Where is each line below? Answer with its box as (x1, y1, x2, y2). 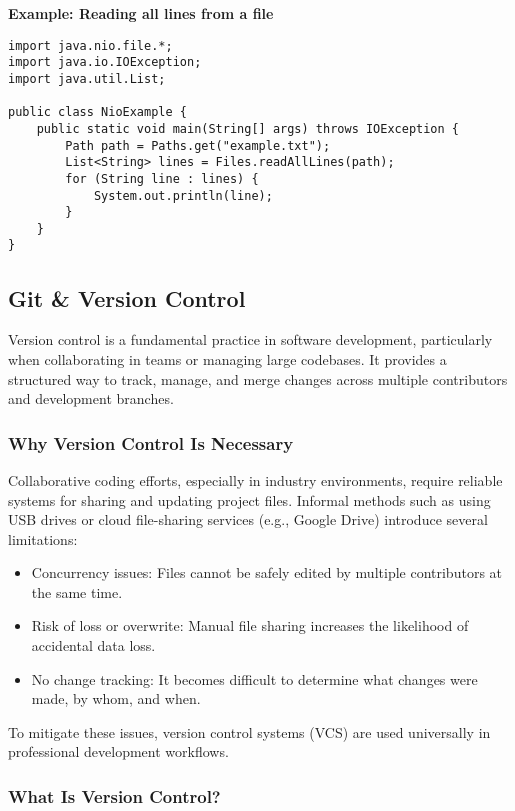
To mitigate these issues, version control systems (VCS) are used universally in (8, 721, 491, 742)
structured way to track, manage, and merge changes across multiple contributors (8, 368, 508, 389)
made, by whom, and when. (31, 688, 201, 709)
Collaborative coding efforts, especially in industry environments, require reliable (8, 469, 503, 490)
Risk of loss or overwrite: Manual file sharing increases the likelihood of (31, 615, 469, 636)
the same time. (31, 581, 123, 602)
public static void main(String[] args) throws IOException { (36, 121, 460, 136)
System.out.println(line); (93, 188, 273, 203)
